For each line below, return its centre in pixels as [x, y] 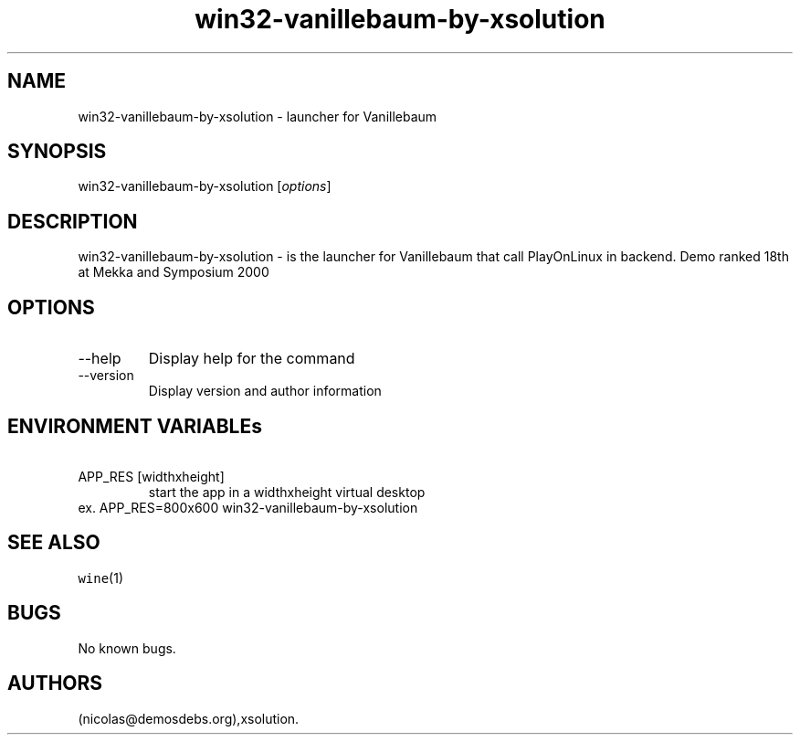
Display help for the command [252, 359]
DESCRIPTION [73, 221]
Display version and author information [265, 391]
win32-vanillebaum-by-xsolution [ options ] [205, 186]
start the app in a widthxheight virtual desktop [287, 492]
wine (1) [101, 578]
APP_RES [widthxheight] [151, 476]
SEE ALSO [54, 543]
